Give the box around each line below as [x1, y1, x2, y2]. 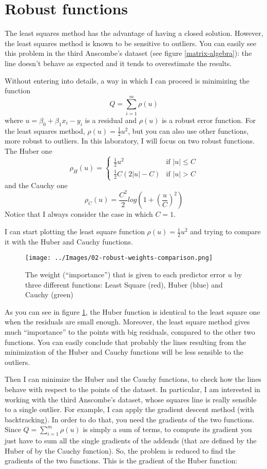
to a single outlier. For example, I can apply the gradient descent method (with [5, 404, 254, 415]
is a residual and [85, 114, 137, 125]
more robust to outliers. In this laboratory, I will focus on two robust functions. [5, 135, 255, 146]
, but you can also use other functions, [128, 125, 249, 136]
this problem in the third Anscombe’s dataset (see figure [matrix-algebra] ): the [5, 48, 252, 58]
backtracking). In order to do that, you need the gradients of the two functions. [5, 414, 255, 424]
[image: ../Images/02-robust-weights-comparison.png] [25, 254, 213, 262]
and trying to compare [190, 226, 261, 237]
